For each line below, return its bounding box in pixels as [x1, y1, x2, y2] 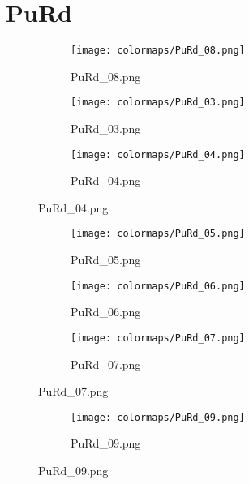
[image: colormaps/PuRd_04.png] [71, 148, 245, 161]
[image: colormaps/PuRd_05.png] [71, 228, 245, 240]
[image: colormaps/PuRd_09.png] [71, 411, 245, 423]
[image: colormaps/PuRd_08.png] [71, 45, 245, 57]
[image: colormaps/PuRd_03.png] [71, 96, 245, 109]
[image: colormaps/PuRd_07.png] [71, 332, 245, 344]
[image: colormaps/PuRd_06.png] [71, 280, 245, 292]
